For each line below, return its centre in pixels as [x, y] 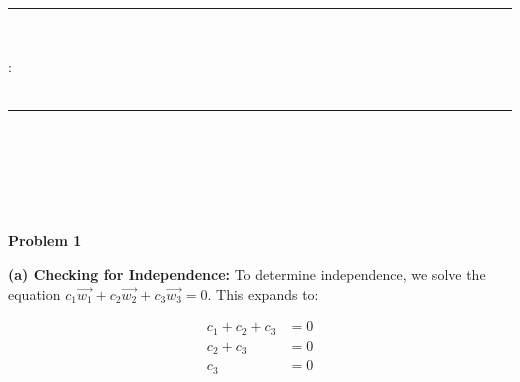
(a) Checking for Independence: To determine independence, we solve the [247, 273]
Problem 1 [45, 240]
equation [34, 293]
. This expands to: [263, 293]
